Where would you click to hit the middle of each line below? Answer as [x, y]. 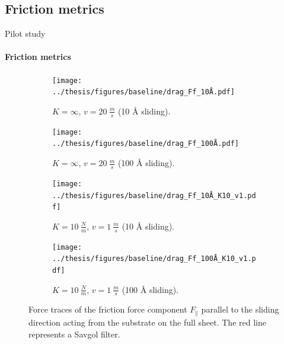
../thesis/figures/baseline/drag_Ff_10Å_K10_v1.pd [154, 195]
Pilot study [25, 34]
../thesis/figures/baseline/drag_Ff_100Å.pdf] [146, 144]
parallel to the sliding [240, 309]
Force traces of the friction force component [108, 309]
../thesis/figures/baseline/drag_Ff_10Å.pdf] [143, 92]
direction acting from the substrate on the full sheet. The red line [147, 322]
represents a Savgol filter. [74, 334]
